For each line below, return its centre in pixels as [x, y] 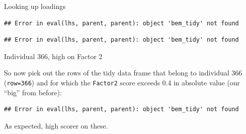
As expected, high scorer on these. [56, 125]
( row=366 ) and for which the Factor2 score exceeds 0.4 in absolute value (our [122, 82]
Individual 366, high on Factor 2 [53, 56]
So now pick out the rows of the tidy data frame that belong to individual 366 [123, 73]
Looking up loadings [35, 6]
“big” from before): [33, 92]
